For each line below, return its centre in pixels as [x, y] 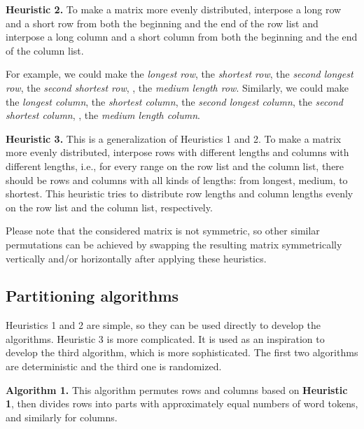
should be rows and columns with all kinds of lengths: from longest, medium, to [177, 180]
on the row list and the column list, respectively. [109, 207]
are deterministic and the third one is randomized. [114, 366]
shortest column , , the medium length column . [103, 115]
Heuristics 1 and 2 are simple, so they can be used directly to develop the [163, 325]
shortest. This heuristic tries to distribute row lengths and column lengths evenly [180, 194]
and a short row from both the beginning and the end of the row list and [162, 23]
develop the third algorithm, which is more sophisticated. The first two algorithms [182, 352]
